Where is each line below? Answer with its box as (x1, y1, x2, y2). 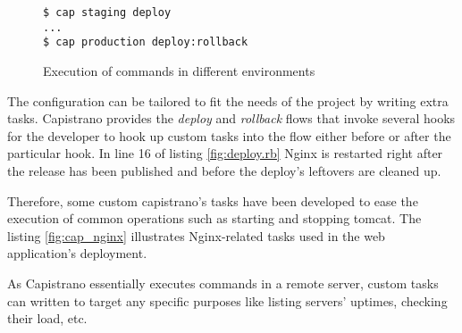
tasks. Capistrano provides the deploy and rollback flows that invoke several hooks (7, 109, 456, 128)
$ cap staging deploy (43, 6, 172, 19)
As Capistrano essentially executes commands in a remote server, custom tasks (7, 273, 439, 292)
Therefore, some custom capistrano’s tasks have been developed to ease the (7, 191, 418, 210)
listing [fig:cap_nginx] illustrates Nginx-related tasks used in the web (7, 226, 385, 245)
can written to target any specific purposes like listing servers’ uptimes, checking (7, 291, 448, 310)
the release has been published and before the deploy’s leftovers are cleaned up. (7, 161, 441, 179)
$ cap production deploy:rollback (43, 36, 248, 49)
